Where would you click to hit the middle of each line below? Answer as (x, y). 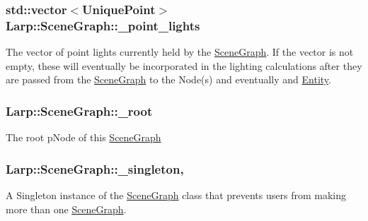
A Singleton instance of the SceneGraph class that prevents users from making (176, 195)
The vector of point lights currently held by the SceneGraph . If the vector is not (180, 52)
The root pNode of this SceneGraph (84, 137)
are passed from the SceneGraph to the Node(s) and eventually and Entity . (168, 79)
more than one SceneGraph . (66, 209)
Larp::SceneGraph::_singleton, (95, 168)
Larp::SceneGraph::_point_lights (103, 25)
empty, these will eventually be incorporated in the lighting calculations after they (184, 65)
